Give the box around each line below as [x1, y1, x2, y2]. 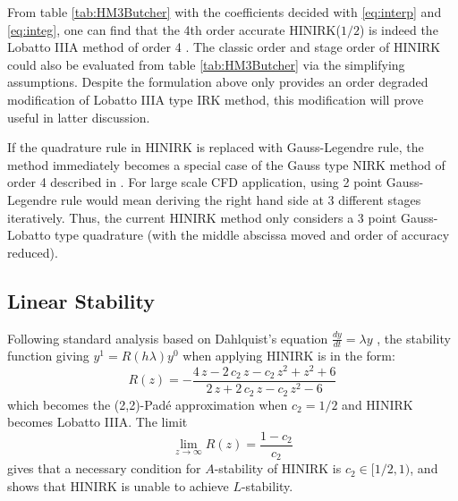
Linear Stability [7, 286, 155, 314]
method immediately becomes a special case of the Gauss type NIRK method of [7, 155, 445, 174]
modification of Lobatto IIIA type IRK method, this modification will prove [7, 89, 424, 108]
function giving [7, 346, 89, 365]
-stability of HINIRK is [214, 459, 342, 478]
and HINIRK [342, 395, 413, 413]
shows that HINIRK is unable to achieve [7, 476, 229, 495]
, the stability [377, 328, 451, 347]
